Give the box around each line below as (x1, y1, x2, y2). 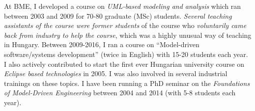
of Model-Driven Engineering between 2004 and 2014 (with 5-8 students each (4, 87, 236, 98)
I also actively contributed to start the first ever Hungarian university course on (4, 58, 245, 69)
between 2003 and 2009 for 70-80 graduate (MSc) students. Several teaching (4, 10, 232, 21)
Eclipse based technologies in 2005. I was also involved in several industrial (4, 68, 227, 79)
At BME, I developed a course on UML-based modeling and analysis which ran (4, 1, 241, 11)
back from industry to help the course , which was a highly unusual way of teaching (4, 29, 252, 40)
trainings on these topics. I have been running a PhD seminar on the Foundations (4, 78, 250, 88)
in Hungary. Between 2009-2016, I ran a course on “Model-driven (4, 39, 199, 50)
